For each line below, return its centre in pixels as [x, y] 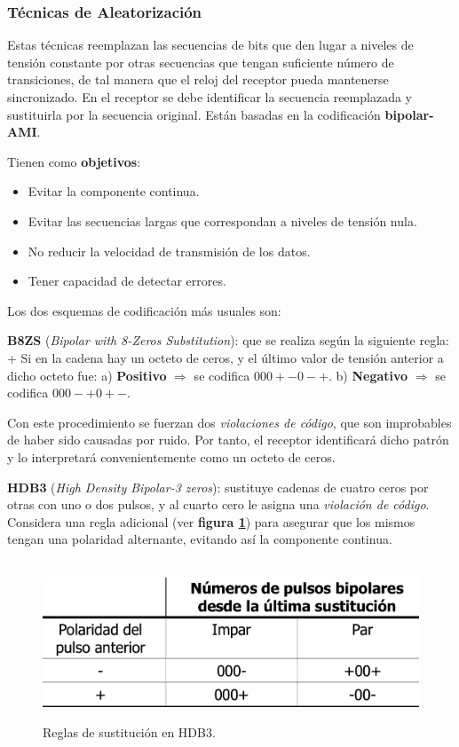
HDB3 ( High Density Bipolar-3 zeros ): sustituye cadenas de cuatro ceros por [218, 487]
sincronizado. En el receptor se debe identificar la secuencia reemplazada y [210, 97]
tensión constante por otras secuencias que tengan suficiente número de [201, 62]
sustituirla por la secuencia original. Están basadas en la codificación [194, 114]
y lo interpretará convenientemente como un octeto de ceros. [171, 456]
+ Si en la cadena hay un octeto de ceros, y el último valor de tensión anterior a [226, 357]
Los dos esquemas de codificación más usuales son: [144, 310]
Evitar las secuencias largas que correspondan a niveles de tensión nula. [222, 220]
